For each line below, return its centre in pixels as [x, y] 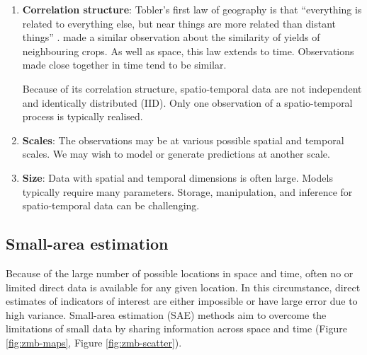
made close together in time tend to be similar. [124, 65]
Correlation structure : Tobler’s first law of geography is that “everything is [192, 9]
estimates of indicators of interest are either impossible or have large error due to [182, 301]
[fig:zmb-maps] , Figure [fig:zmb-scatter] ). [94, 342]
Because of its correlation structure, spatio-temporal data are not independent [192, 88]
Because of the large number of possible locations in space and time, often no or [180, 273]
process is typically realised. [83, 116]
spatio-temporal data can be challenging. [111, 205]
